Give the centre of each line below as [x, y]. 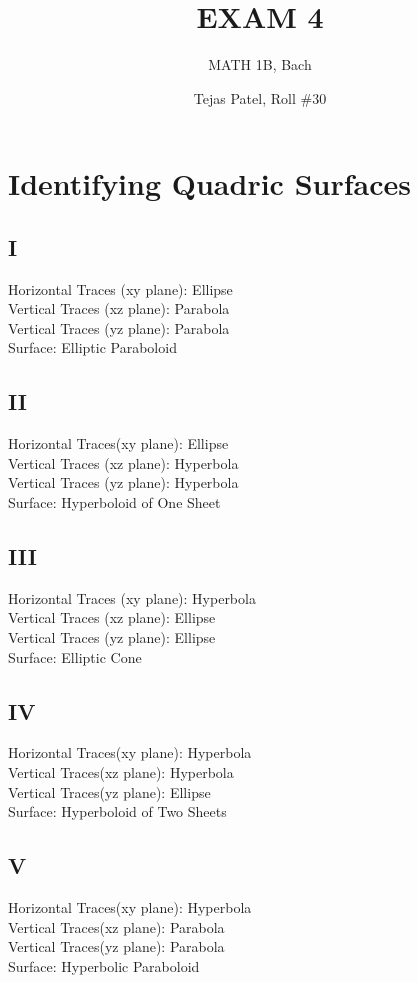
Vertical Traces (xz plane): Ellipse [112, 617]
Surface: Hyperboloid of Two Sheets [117, 811]
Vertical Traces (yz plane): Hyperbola [123, 482]
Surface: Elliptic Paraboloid [92, 347]
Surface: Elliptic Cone [75, 656]
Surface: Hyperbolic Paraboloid [104, 965]
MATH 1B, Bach [260, 64]
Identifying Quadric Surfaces [209, 183]
